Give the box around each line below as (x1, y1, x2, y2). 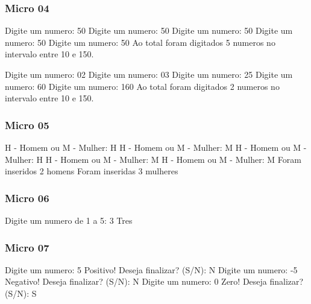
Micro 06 (5, 190, 49, 205)
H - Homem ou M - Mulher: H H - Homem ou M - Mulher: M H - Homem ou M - (5, 141, 307, 153)
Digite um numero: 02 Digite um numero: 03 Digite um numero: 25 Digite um (5, 68, 293, 80)
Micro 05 (5, 117, 49, 132)
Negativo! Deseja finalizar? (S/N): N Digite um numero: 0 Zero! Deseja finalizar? (5, 275, 304, 288)
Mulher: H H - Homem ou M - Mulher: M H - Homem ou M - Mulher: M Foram (5, 153, 301, 165)
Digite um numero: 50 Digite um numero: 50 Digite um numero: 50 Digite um (5, 24, 293, 37)
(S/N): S (5, 287, 37, 299)
